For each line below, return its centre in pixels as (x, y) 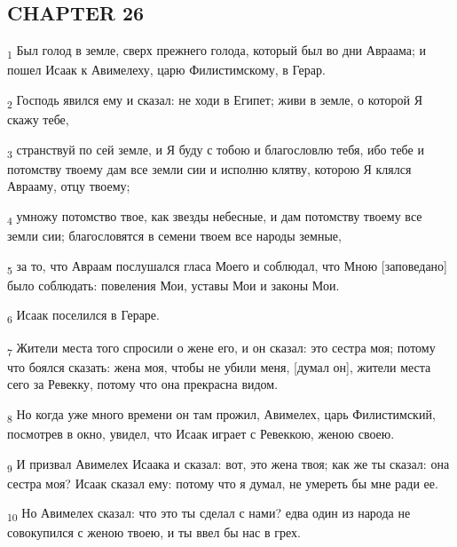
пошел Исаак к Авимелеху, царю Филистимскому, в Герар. (166, 70)
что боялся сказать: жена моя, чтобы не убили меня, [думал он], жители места (219, 366)
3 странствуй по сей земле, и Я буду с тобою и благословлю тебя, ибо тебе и (216, 150)
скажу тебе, (38, 119)
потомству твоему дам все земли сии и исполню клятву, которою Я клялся (209, 168)
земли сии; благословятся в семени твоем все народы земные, (174, 236)
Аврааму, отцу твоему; (69, 186)
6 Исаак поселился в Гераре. (83, 316)
